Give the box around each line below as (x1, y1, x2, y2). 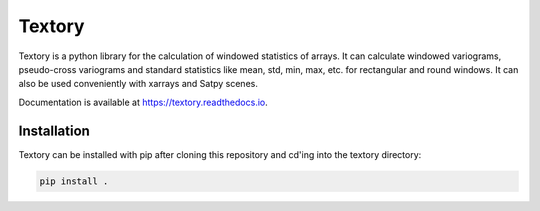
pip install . (39, 175, 109, 187)
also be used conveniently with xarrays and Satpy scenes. (18, 78, 259, 90)
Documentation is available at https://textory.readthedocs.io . (18, 96, 269, 108)
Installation (18, 122, 90, 139)
